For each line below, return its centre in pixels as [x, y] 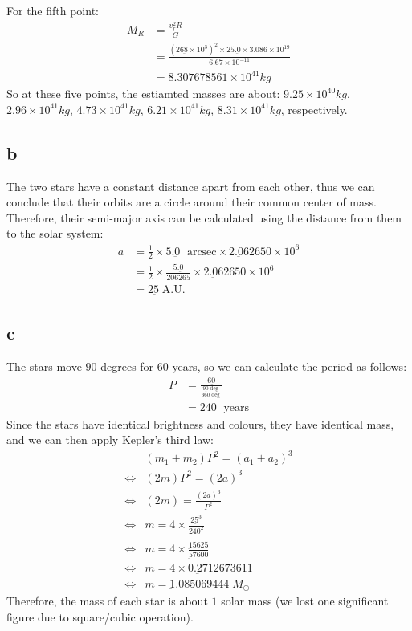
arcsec [202, 252]
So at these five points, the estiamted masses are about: [143, 94]
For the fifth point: [53, 10]
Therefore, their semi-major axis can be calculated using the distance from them [204, 217]
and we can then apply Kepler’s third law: [110, 440]
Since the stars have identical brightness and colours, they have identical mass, [200, 423]
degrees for [127, 366]
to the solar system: [55, 233]
